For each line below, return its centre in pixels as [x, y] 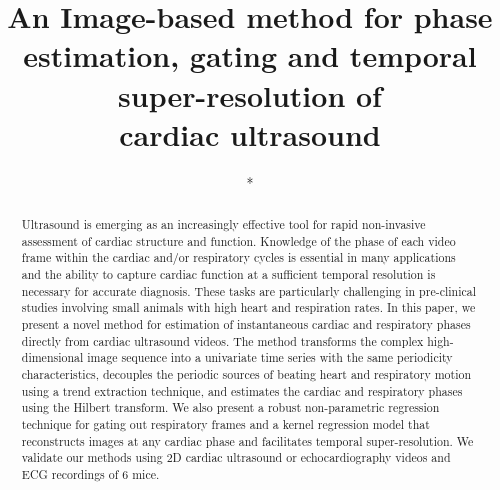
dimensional [52, 357]
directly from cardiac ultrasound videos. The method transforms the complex [222, 340]
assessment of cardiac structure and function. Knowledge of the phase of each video [238, 240]
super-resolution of [250, 94]
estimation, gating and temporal [250, 55]
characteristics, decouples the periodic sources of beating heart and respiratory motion [246, 373]
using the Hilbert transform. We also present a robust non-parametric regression [230, 407]
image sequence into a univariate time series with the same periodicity [270, 357]
